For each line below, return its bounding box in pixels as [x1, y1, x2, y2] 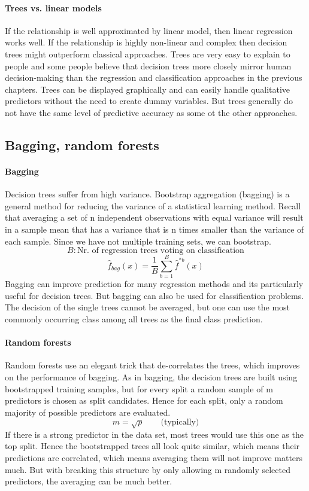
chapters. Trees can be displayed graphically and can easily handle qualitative [5, 83, 290, 95]
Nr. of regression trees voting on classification [77, 246, 244, 255]
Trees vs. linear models [5, 1, 102, 14]
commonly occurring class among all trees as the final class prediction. [5, 313, 263, 325]
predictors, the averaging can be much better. [5, 475, 172, 487]
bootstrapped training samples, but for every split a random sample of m [5, 382, 273, 395]
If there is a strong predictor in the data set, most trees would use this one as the [5, 428, 304, 440]
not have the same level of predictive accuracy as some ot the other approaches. [5, 106, 298, 118]
